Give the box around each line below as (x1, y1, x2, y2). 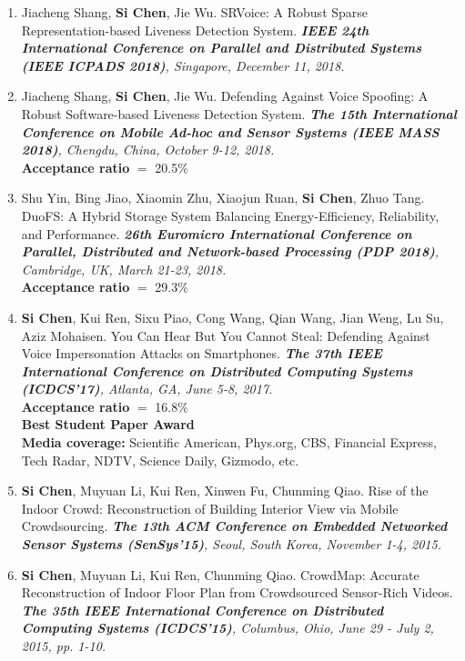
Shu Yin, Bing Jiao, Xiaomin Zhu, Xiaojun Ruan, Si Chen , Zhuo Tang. (21, 188, 425, 207)
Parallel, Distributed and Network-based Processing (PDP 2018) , (21, 242, 440, 261)
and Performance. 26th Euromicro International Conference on (21, 224, 412, 243)
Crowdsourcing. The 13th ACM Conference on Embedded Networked (21, 516, 448, 536)
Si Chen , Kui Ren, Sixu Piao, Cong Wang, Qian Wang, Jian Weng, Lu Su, (21, 307, 444, 326)
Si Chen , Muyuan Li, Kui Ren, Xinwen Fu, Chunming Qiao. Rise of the (21, 481, 429, 500)
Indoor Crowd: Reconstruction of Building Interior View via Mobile (21, 498, 399, 517)
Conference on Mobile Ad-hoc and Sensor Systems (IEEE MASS (21, 122, 440, 141)
